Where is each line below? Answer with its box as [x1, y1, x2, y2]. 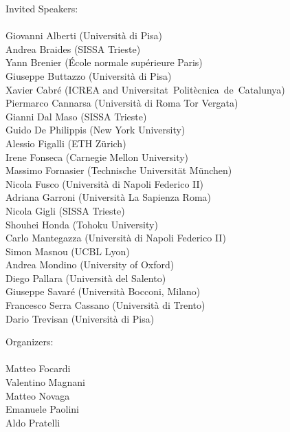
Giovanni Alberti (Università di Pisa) [5, 28, 163, 43]
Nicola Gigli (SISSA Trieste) [5, 203, 125, 217]
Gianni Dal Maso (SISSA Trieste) [5, 109, 147, 123]
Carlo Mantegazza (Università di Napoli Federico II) [5, 230, 226, 245]
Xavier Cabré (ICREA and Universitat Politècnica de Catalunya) [5, 82, 285, 96]
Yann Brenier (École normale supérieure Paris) [5, 55, 203, 69]
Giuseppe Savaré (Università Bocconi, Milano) [5, 284, 201, 299]
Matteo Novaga [5, 388, 70, 402]
